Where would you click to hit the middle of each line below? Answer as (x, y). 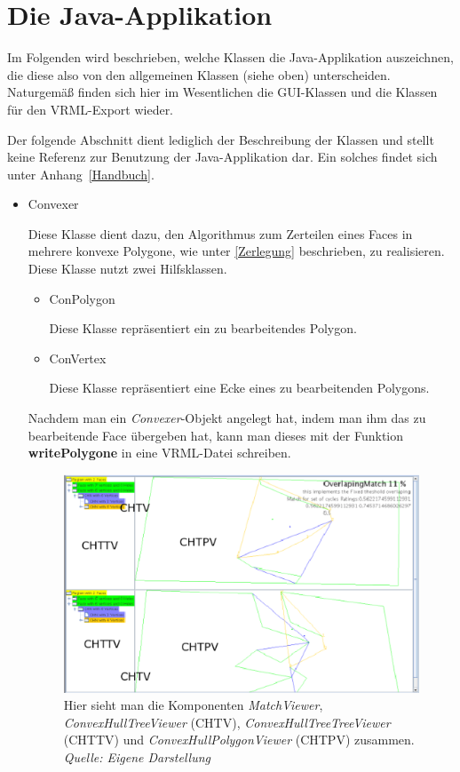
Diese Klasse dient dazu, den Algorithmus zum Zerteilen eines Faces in (220, 233)
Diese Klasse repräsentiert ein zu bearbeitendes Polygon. (203, 328)
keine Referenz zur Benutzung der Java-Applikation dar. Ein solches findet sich (222, 157)
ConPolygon (82, 298)
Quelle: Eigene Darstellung (137, 757)
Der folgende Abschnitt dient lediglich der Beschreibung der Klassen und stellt (221, 139)
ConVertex (78, 358)
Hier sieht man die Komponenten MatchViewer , (193, 705)
